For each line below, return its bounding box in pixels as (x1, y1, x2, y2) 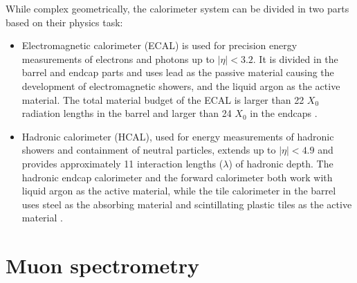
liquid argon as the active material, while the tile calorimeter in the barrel (21, 183, 336, 198)
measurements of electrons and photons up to (21, 51, 214, 66)
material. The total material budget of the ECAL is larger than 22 (21, 92, 304, 107)
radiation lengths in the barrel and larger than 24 (21, 106, 232, 120)
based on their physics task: (6, 15, 123, 29)
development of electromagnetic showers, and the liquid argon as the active (21, 78, 340, 93)
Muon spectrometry (6, 251, 200, 280)
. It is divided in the (253, 51, 338, 66)
